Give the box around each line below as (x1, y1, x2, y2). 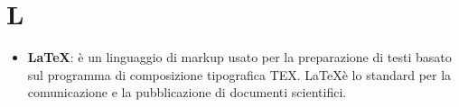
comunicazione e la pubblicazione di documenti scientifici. (27, 83, 347, 102)
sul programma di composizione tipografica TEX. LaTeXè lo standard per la (27, 65, 452, 84)
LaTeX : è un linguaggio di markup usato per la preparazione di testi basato (27, 48, 452, 67)
